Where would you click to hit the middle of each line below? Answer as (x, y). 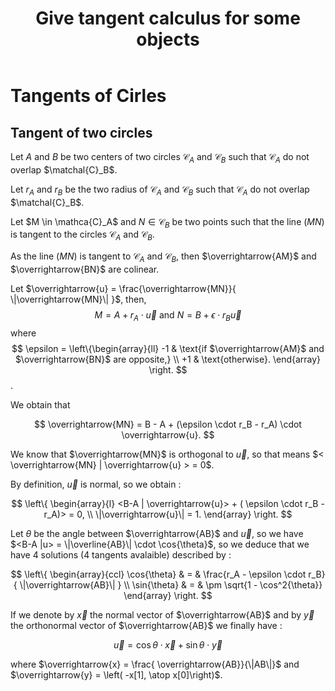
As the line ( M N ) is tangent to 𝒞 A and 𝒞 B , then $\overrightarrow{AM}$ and (163, 257)
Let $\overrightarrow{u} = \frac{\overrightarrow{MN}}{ (123, 288)
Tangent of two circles (81, 132)
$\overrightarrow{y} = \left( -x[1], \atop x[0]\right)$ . (116, 674)
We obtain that (40, 404)
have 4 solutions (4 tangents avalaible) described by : (121, 554)
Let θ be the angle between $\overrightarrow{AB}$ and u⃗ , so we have (157, 533)
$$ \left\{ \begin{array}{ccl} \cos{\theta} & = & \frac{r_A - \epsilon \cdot (158, 574)
